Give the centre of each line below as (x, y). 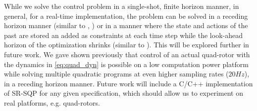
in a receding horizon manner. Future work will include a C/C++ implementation (128, 83)
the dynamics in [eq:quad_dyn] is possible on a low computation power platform (126, 64)
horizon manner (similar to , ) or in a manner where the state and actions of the (126, 25)
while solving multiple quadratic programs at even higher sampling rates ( (116, 74)
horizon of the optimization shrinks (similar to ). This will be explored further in (127, 45)
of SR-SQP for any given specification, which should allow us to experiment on (124, 93)
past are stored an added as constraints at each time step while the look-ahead (123, 35)
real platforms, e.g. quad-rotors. (52, 102)
